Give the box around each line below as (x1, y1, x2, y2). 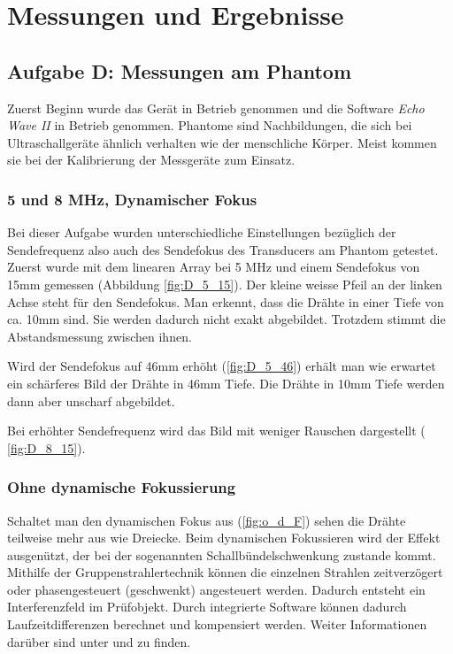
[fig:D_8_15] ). (7, 438, 86, 457)
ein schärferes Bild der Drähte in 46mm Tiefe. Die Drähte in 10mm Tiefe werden (7, 373, 445, 392)
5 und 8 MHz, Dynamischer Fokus (7, 188, 257, 210)
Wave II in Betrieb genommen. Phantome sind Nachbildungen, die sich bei (7, 116, 412, 135)
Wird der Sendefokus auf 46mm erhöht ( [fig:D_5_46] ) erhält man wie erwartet (7, 357, 436, 375)
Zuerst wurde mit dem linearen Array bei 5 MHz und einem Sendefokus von (7, 258, 420, 276)
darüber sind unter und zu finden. (7, 632, 191, 650)
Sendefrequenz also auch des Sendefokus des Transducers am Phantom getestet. (7, 240, 439, 258)
